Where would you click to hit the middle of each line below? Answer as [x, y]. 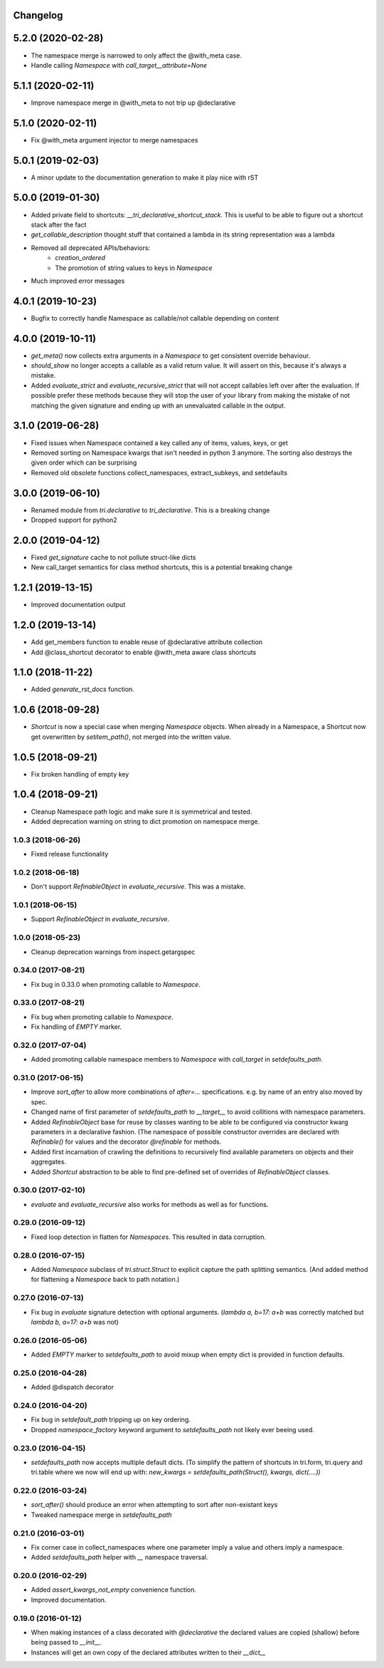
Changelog [38, 15]
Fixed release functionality [70, 854]
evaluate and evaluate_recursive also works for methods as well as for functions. [150, 1204]
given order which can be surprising [84, 462]
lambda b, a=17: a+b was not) [75, 1322]
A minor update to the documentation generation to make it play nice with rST [145, 177]
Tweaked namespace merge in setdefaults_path [101, 1515]
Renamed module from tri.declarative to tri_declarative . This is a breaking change [150, 510]
